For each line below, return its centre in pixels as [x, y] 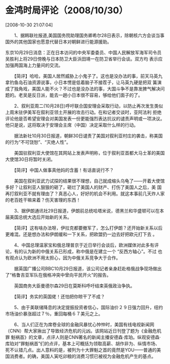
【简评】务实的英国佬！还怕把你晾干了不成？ [59, 296]
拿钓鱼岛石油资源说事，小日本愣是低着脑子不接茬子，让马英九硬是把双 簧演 [83, 82]
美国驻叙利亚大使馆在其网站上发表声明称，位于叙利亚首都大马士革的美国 [89, 153]
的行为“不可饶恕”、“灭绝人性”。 [38, 142]
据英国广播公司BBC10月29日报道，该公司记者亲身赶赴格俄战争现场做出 [88, 268]
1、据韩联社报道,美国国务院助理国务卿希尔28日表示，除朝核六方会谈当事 [89, 35]
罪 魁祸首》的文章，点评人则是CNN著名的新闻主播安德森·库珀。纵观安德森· [83, 337]
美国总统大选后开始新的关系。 [40, 217]
